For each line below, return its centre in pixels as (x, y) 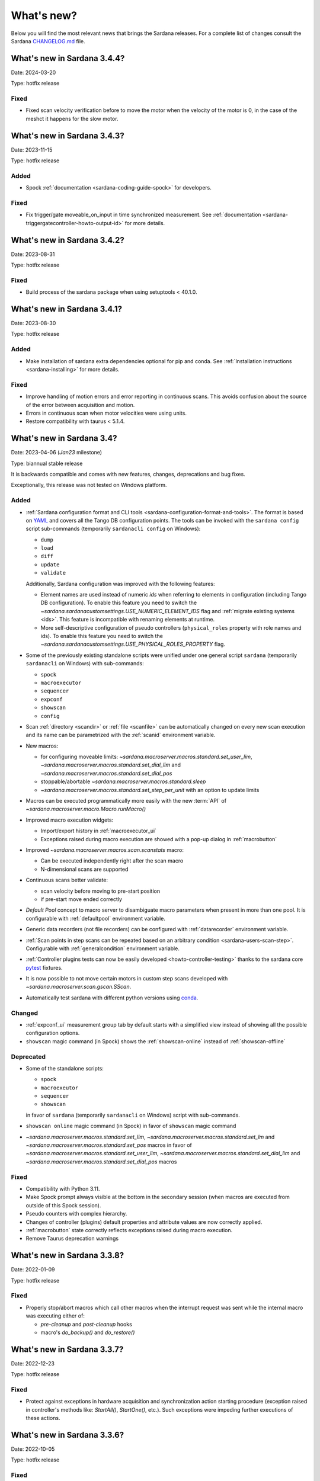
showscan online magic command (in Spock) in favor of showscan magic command (131, 1126)
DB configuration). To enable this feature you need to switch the (119, 603)
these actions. (43, 1418)
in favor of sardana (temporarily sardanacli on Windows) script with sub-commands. (133, 1115)
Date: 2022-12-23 (33, 1363)
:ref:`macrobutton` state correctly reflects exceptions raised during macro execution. (129, 1230)
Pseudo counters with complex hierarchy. (76, 1214)
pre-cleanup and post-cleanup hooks (87, 1324)
